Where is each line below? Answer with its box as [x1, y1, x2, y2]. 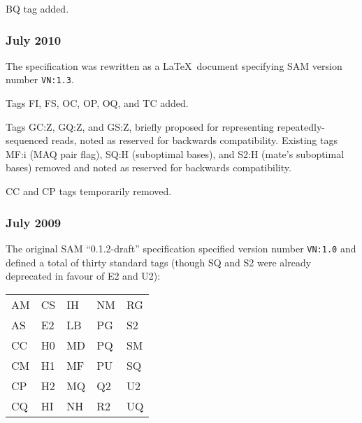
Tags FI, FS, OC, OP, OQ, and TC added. [6, 96, 189, 110]
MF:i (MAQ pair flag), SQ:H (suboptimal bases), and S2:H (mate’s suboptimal [6, 146, 345, 161]
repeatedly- [277, 119, 325, 134]
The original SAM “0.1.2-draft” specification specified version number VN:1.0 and [6, 241, 356, 255]
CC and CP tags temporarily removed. [6, 184, 172, 199]
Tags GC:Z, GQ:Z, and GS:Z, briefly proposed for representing [6, 119, 274, 134]
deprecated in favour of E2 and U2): [6, 268, 161, 283]
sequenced [6, 133, 49, 148]
